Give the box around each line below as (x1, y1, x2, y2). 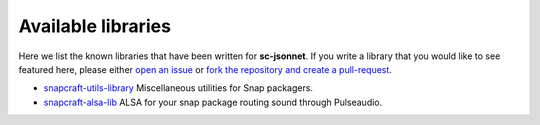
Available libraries (18, 15, 172, 37)
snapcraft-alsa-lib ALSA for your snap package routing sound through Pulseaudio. (43, 96, 383, 108)
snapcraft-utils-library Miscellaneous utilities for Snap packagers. (43, 82, 314, 94)
